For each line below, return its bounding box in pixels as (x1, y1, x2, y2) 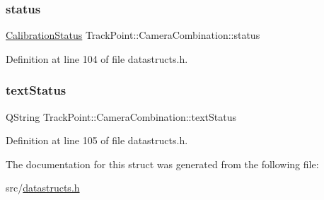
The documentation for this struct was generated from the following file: (6, 156, 319, 171)
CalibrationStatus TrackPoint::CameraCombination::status (6, 28, 260, 42)
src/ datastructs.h (6, 180, 80, 195)
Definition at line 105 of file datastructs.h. (6, 133, 188, 148)
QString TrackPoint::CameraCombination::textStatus (6, 109, 236, 124)
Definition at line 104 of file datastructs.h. (6, 51, 188, 66)
